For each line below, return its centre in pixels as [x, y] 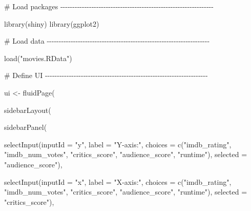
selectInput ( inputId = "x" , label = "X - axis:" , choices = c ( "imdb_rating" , [118, 181]
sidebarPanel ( [26, 127]
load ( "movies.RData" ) [38, 58]
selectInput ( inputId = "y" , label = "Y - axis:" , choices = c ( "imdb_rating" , [118, 144]
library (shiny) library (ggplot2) [52, 23]
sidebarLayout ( [28, 110]
